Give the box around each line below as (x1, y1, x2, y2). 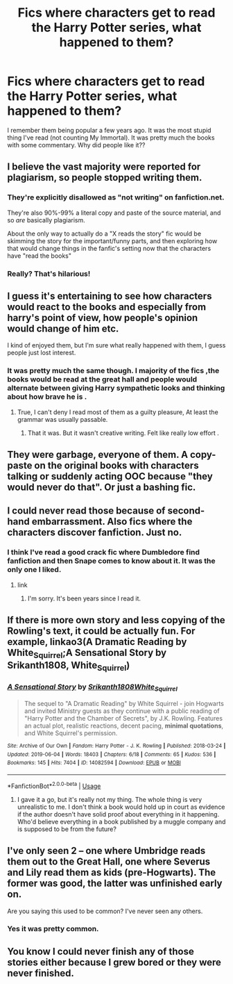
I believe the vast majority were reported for (7, 161, 201, 173)
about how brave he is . (7, 392, 87, 402)
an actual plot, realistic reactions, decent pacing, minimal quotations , (24, 721, 224, 730)
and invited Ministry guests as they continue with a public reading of (24, 707, 220, 715)
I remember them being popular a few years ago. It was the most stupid (7, 126, 212, 134)
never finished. (7, 967, 75, 979)
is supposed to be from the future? (17, 825, 116, 833)
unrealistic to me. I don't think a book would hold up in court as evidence (17, 803, 225, 811)
